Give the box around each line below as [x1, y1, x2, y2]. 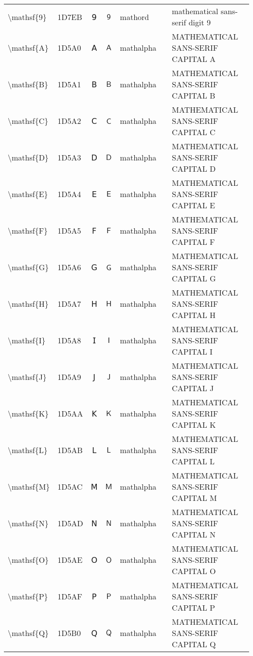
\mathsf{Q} [8, 627, 49, 638]
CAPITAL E [172, 199, 215, 211]
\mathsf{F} [8, 225, 48, 236]
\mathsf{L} [8, 444, 48, 456]
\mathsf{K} [8, 408, 49, 419]
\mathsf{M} [8, 481, 50, 492]
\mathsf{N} [8, 517, 49, 529]
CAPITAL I [172, 346, 213, 357]
